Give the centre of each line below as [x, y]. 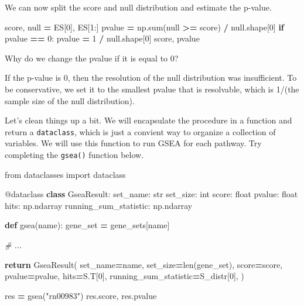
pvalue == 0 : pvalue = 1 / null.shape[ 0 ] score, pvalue [102, 38]
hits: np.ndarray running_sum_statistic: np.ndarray [99, 205]
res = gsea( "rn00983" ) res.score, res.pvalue [81, 295]
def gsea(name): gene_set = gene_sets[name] [87, 225]
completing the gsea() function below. [74, 154]
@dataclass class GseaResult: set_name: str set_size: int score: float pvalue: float [151, 194]
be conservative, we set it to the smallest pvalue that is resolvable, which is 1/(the [152, 89]
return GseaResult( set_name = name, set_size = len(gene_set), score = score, [144, 264]
